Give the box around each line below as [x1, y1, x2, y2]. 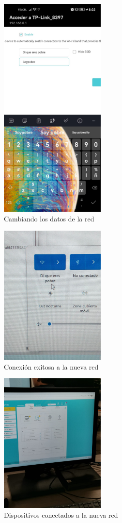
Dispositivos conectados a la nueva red [4, 509, 118, 520]
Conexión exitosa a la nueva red [4, 361, 99, 371]
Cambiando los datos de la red [4, 214, 94, 224]
